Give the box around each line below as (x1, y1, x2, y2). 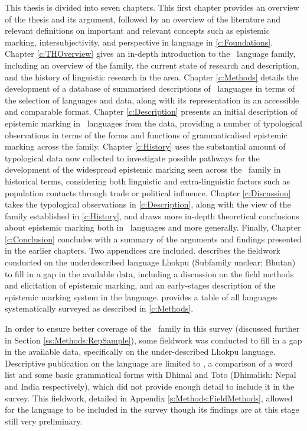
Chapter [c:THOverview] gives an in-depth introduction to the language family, (5, 47, 296, 60)
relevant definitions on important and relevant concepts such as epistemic (5, 24, 270, 37)
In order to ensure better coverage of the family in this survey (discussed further (5, 322, 300, 335)
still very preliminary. (5, 414, 83, 427)
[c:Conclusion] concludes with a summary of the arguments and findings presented (5, 232, 302, 245)
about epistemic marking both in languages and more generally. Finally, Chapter (5, 221, 301, 234)
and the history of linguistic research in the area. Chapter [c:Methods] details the (5, 70, 299, 83)
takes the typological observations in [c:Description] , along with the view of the (5, 198, 291, 210)
